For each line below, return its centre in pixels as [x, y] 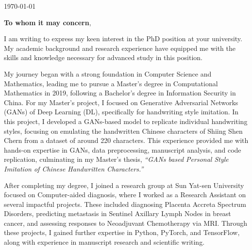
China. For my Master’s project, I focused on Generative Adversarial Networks [121, 102]
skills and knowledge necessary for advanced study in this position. [103, 57]
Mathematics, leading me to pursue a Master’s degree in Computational [111, 83]
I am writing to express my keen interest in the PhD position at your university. [123, 39]
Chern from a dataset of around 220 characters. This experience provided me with [126, 140]
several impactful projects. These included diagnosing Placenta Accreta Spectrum [125, 204]
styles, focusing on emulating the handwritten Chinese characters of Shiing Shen [123, 131]
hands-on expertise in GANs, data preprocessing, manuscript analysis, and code [123, 149]
